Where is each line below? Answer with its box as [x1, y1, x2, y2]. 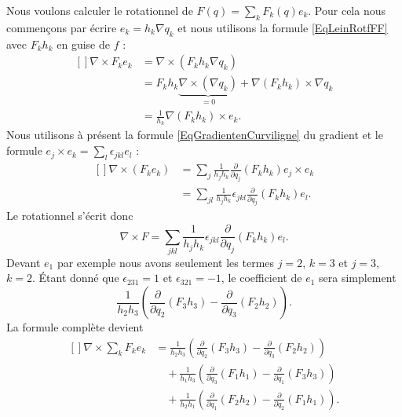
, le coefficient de [221, 269, 302, 286]
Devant [6, 254, 41, 270]
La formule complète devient [6, 319, 144, 335]
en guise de [57, 35, 110, 52]
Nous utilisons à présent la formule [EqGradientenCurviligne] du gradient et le [6, 126, 383, 143]
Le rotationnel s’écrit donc [6, 207, 133, 224]
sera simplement [319, 269, 397, 286]
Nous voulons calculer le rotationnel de [6, 2, 193, 18]
